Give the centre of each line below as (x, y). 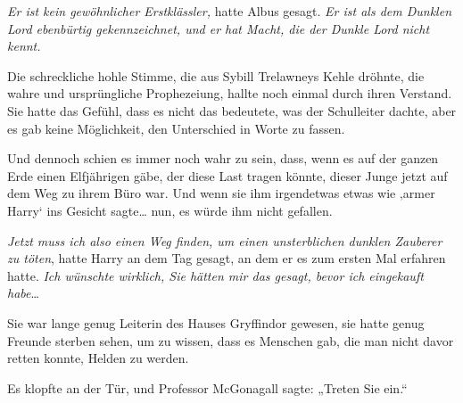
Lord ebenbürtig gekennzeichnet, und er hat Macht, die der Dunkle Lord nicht (219, 28)
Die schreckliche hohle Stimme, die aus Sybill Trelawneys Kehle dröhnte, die (216, 75)
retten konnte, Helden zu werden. (98, 358)
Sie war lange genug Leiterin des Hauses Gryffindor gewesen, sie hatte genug (216, 322)
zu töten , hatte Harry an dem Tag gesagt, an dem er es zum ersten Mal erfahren (227, 258)
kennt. (24, 46)
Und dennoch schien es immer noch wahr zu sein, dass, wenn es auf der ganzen (223, 158)
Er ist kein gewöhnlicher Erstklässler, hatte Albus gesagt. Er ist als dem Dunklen (229, 11)
